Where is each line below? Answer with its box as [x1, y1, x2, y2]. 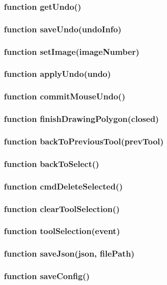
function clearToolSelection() [4, 202, 120, 214]
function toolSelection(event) [4, 225, 120, 237]
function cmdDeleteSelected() [4, 180, 123, 192]
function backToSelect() [4, 157, 100, 169]
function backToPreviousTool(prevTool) [4, 135, 164, 147]
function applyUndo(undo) [4, 68, 111, 80]
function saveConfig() [4, 270, 90, 282]
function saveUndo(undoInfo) [4, 23, 122, 35]
